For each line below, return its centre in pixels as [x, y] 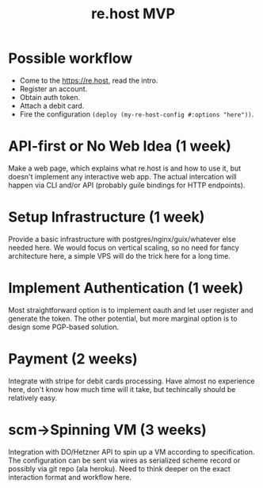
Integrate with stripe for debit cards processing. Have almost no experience [131, 381]
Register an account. [53, 89]
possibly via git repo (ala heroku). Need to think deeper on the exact [120, 468]
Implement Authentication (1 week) [126, 288]
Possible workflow [71, 58]
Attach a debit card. [52, 106]
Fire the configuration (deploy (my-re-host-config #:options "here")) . [137, 114]
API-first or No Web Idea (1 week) [120, 146]
